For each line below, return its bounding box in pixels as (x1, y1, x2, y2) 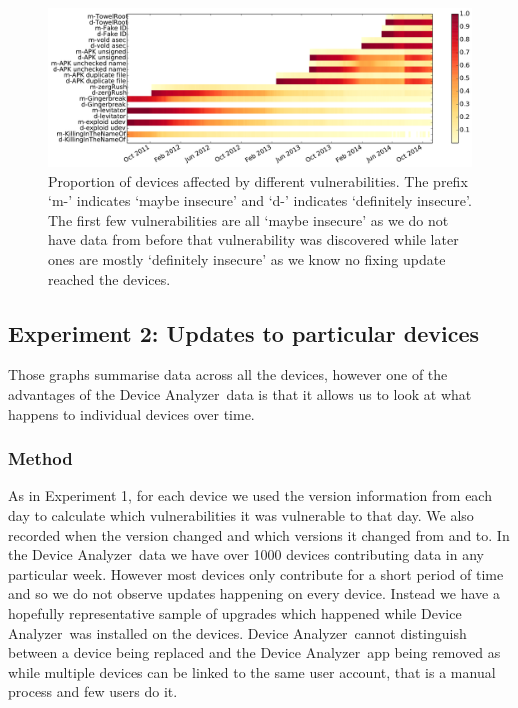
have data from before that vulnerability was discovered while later (48, 229, 459, 250)
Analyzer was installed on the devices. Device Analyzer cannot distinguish (8, 622, 467, 643)
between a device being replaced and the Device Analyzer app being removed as (8, 642, 501, 663)
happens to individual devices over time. (8, 403, 255, 424)
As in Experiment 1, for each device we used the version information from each (8, 485, 492, 506)
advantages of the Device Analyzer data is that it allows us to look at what (8, 383, 472, 404)
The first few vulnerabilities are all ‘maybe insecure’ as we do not (48, 209, 449, 230)
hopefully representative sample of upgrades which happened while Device (8, 602, 462, 623)
